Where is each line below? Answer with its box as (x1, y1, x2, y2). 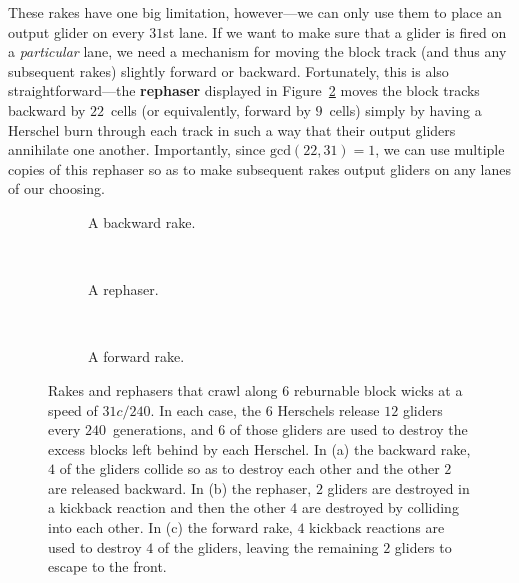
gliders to (394, 536, 452, 557)
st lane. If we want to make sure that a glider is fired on (163, 21, 507, 42)
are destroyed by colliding (302, 497, 459, 518)
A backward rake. (88, 211, 196, 232)
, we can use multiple (375, 139, 505, 160)
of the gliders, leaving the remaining (157, 536, 379, 557)
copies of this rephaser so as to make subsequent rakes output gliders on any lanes (8, 158, 511, 179)
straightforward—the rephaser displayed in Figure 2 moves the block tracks (8, 80, 480, 101)
